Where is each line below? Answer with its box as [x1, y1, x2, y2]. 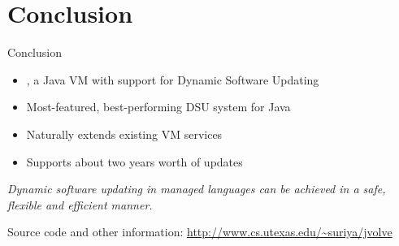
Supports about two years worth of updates [26, 153, 243, 170]
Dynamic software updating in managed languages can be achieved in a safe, [7, 180, 386, 197]
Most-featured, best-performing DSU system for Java [26, 98, 291, 115]
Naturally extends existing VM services [26, 125, 223, 142]
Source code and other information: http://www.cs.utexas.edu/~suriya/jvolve [7, 223, 392, 240]
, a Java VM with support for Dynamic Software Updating [26, 71, 319, 88]
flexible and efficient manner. [7, 196, 153, 213]
